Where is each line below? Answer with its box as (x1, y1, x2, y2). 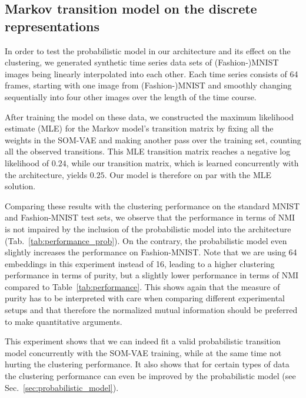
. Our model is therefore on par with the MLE (104, 168, 272, 180)
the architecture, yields (5, 168, 88, 180)
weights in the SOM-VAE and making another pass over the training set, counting (5, 133, 301, 146)
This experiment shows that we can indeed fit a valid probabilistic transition (5, 335, 281, 347)
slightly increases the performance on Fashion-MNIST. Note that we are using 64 (5, 246, 297, 258)
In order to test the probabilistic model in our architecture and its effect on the (5, 44, 291, 57)
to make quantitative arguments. (5, 315, 122, 327)
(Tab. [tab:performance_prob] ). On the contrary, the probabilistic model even (5, 234, 287, 246)
